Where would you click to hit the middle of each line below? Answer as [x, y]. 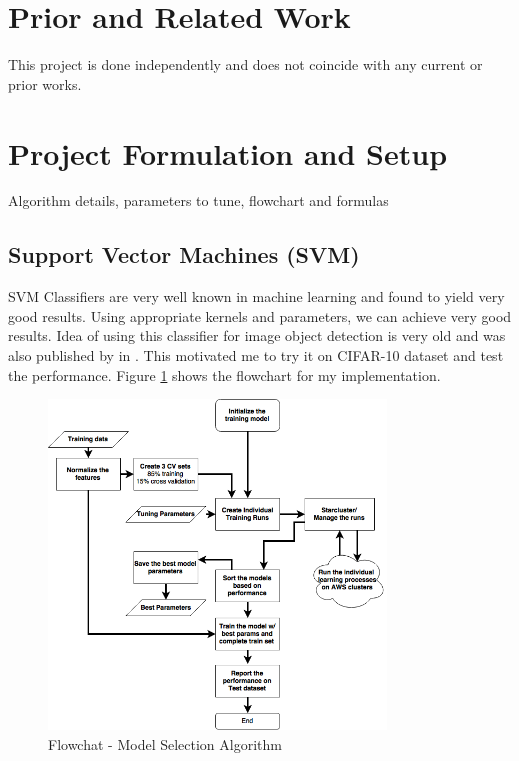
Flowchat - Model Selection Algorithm [165, 743]
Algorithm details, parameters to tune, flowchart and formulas [198, 200]
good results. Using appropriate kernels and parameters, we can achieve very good [260, 315]
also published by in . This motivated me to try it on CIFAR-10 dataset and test [256, 355]
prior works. [45, 83]
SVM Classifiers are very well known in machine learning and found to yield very [256, 296]
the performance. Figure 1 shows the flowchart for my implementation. [224, 374]
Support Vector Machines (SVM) [184, 254]
